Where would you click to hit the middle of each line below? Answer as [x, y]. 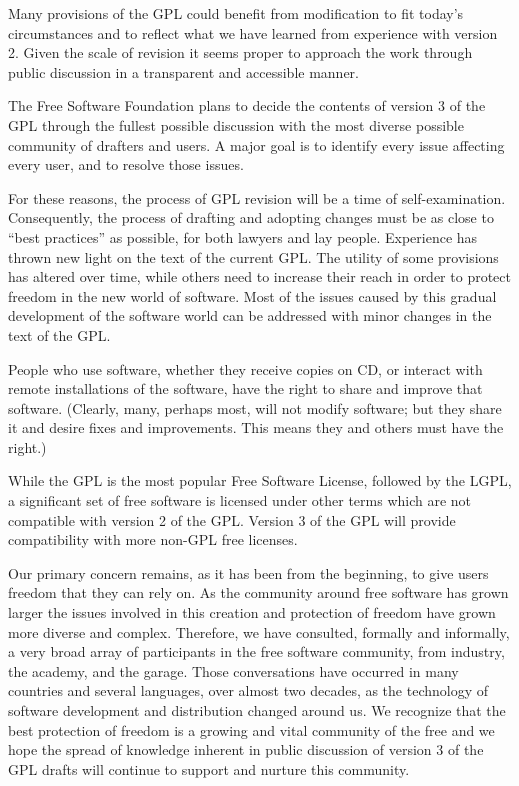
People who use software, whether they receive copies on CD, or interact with [245, 368]
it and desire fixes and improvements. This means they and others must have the [256, 427]
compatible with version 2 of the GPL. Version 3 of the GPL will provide [232, 519]
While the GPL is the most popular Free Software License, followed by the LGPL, [260, 480]
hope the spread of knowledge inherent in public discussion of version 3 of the [246, 749]
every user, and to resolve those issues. [126, 164]
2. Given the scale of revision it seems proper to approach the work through [240, 52]
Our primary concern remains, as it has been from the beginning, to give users [248, 572]
